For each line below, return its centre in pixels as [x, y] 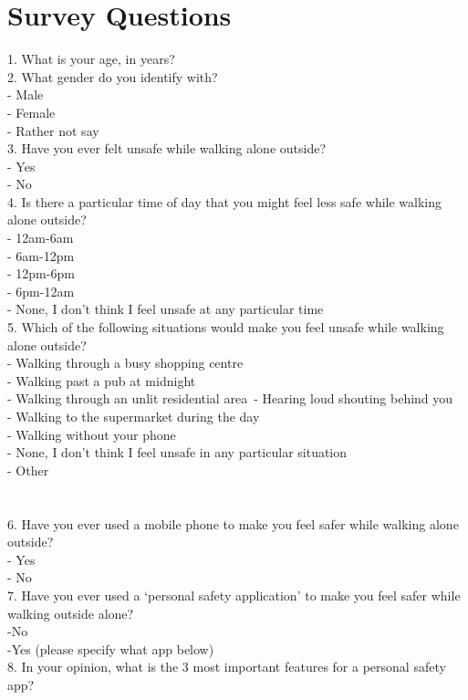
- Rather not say [53, 130]
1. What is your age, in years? [91, 59]
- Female [31, 112]
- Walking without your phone [92, 434]
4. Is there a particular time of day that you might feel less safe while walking [224, 201]
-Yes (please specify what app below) [111, 648]
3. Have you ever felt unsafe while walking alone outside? [167, 148]
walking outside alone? [71, 613]
